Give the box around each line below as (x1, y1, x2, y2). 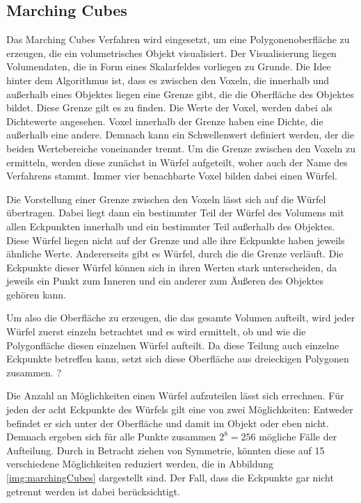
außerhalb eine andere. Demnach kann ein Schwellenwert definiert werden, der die (6, 127, 355, 142)
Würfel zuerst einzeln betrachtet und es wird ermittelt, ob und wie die (6, 324, 306, 339)
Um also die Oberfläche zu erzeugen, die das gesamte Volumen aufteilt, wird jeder (6, 310, 355, 325)
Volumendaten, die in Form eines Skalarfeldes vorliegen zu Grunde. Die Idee (6, 59, 331, 74)
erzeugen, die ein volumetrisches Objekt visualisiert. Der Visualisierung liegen (6, 45, 337, 60)
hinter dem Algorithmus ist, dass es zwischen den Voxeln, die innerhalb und (6, 72, 330, 87)
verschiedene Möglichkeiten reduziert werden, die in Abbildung (6, 456, 274, 471)
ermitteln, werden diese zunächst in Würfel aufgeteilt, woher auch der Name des (6, 154, 348, 169)
